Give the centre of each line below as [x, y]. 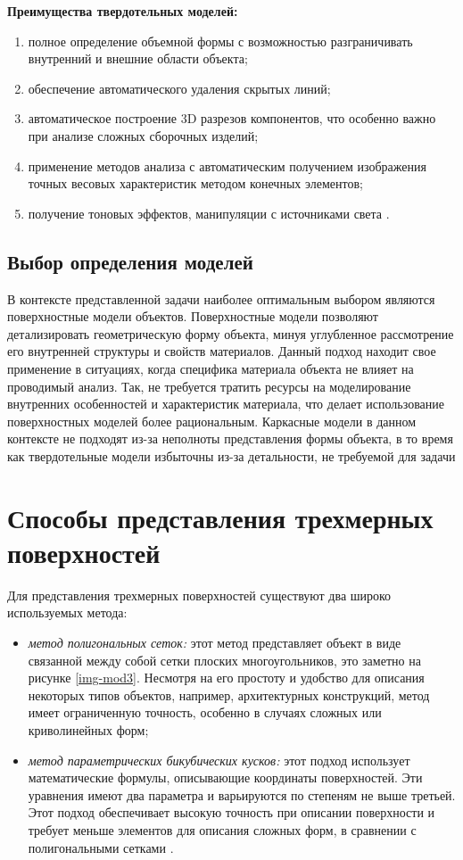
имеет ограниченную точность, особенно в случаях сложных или [205, 712]
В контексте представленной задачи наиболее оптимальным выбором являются [221, 298]
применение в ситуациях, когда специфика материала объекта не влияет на [211, 368]
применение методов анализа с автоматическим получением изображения [227, 165]
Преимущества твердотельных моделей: [123, 11]
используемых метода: [67, 612]
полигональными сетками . [101, 847]
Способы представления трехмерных [220, 517]
